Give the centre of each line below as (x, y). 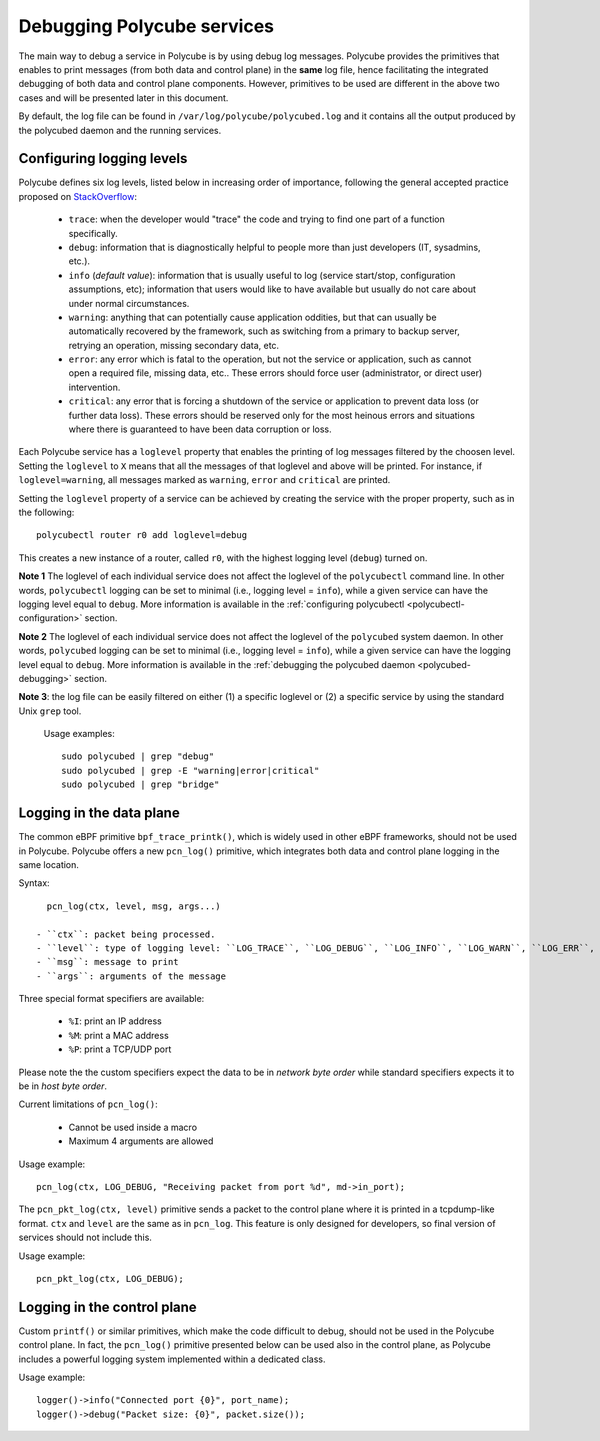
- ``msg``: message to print (107, 962)
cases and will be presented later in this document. (123, 97)
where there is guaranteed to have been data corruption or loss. (200, 429)
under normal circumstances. (129, 303)
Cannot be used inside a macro (133, 1127)
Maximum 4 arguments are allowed (141, 1141)
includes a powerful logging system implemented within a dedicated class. (172, 1359)
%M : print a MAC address (118, 1035)
